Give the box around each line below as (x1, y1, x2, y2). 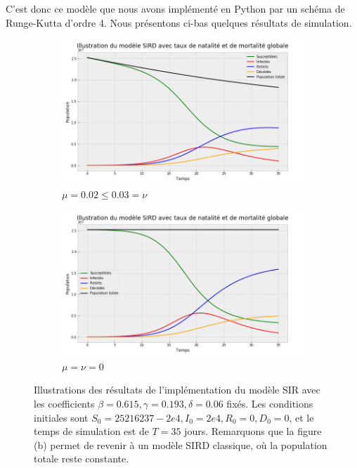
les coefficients (34, 396, 95, 410)
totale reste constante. (34, 451, 129, 466)
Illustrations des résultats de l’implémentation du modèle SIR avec (34, 382, 320, 397)
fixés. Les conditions (226, 396, 313, 410)
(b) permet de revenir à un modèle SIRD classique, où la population (34, 437, 327, 452)
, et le (289, 410, 314, 424)
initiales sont (34, 410, 89, 424)
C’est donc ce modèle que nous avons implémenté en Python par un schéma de (6, 1, 345, 15)
